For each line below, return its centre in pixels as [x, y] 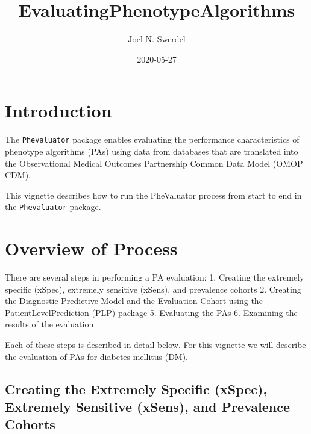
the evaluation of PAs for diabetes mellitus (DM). [97, 356]
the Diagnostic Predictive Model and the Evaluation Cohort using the [134, 301]
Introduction [58, 110]
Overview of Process [91, 248]
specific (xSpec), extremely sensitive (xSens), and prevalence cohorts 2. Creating [153, 289]
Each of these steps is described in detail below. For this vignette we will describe [155, 345]
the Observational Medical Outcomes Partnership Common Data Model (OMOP [154, 163]
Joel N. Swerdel [157, 39]
